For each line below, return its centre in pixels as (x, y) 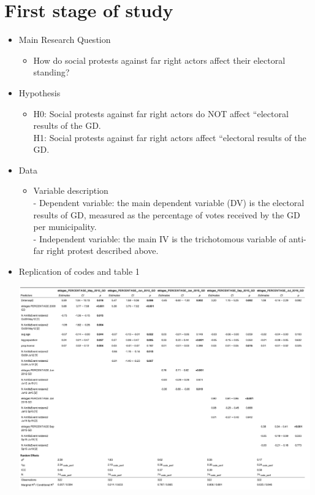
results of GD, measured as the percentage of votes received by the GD (167, 214)
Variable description (71, 190)
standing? (51, 72)
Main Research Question (65, 40)
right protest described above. (103, 251)
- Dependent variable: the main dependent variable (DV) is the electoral (169, 203)
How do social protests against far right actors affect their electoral (159, 60)
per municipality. (65, 227)
